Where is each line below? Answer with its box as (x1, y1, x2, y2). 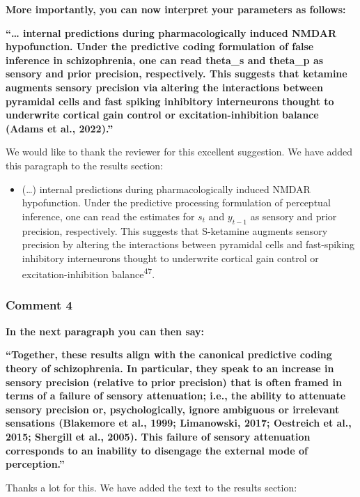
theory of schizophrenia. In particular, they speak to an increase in (6, 360, 334, 375)
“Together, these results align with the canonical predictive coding (6, 347, 332, 362)
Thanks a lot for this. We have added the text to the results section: (6, 480, 297, 494)
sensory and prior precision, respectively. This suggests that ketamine (6, 66, 347, 81)
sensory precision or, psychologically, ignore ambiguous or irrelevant (6, 402, 340, 416)
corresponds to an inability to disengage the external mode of (6, 443, 308, 457)
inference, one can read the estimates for (22, 208, 195, 223)
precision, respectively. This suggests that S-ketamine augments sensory (22, 223, 328, 238)
